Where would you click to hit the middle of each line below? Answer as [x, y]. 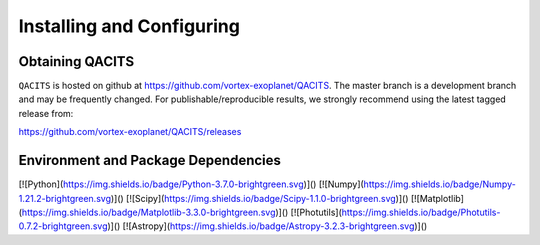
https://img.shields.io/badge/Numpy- [440, 184]
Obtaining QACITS [76, 61]
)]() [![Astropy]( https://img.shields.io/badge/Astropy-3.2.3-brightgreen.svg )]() [267, 226]
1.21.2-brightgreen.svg [65, 198]
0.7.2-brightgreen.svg [63, 226]
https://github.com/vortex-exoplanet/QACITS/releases [130, 132]
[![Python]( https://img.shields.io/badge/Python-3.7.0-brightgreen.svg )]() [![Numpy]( [191, 184]
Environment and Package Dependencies [150, 160]
